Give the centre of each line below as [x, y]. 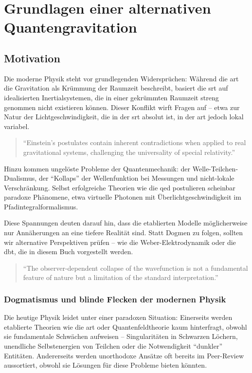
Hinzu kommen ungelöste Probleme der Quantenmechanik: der [97, 168]
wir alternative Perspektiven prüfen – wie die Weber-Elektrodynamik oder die [120, 242]
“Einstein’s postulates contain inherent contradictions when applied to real [135, 142]
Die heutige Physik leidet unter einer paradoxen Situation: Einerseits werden [118, 317]
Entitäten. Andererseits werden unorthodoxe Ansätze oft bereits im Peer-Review [124, 355]
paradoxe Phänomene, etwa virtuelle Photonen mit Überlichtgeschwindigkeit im [123, 197]
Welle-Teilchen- [215, 168]
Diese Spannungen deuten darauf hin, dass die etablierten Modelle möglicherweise [126, 223]
